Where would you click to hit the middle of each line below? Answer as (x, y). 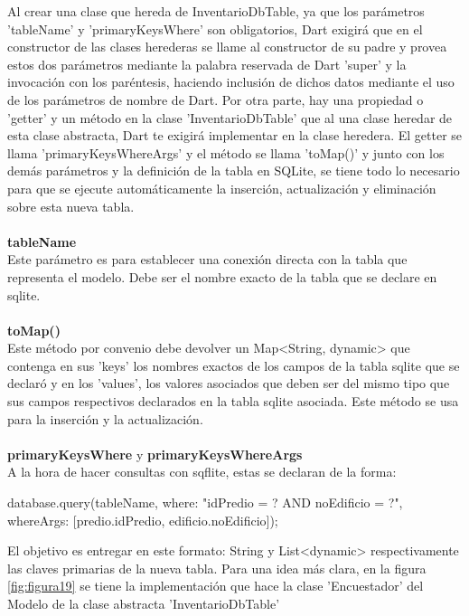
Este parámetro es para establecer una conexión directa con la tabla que (207, 259)
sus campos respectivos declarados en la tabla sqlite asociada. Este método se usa (233, 401)
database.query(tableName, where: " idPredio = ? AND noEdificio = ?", (205, 502)
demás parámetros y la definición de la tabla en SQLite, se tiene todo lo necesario (234, 171)
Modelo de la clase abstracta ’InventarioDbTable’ (144, 603)
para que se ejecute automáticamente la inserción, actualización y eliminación (222, 188)
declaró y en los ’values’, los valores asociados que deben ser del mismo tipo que (229, 383)
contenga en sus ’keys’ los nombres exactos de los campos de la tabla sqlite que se (234, 365)
